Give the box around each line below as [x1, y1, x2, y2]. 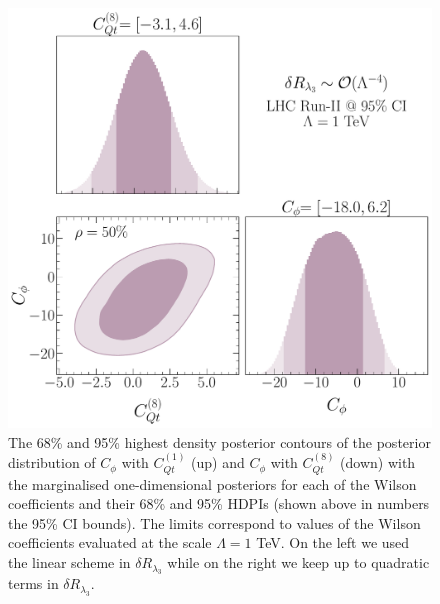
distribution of [8, 452, 96, 473]
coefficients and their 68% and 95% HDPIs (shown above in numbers [8, 493, 430, 514]
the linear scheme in [8, 552, 131, 573]
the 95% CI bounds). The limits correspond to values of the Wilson [8, 512, 421, 533]
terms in [8, 573, 59, 594]
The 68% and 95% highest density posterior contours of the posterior [8, 431, 431, 452]
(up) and [191, 452, 245, 473]
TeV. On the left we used [256, 532, 410, 553]
